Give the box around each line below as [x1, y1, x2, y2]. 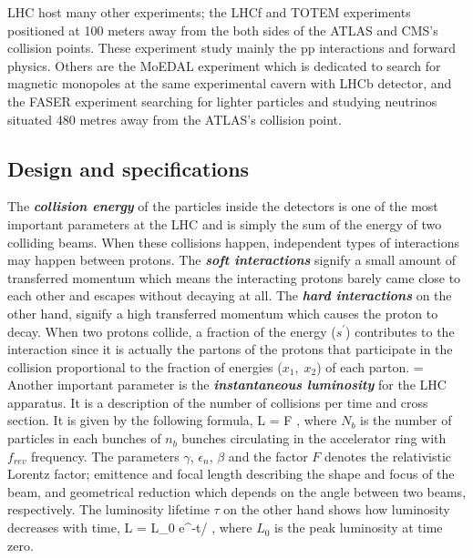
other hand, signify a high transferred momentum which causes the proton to [7, 303, 438, 322]
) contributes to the [345, 321, 455, 340]
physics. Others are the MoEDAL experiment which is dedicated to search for [7, 56, 441, 75]
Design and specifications [7, 154, 250, 182]
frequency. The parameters [31, 446, 180, 465]
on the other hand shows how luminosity [223, 500, 450, 519]
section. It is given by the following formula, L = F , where [7, 411, 337, 430]
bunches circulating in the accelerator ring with [181, 429, 447, 448]
